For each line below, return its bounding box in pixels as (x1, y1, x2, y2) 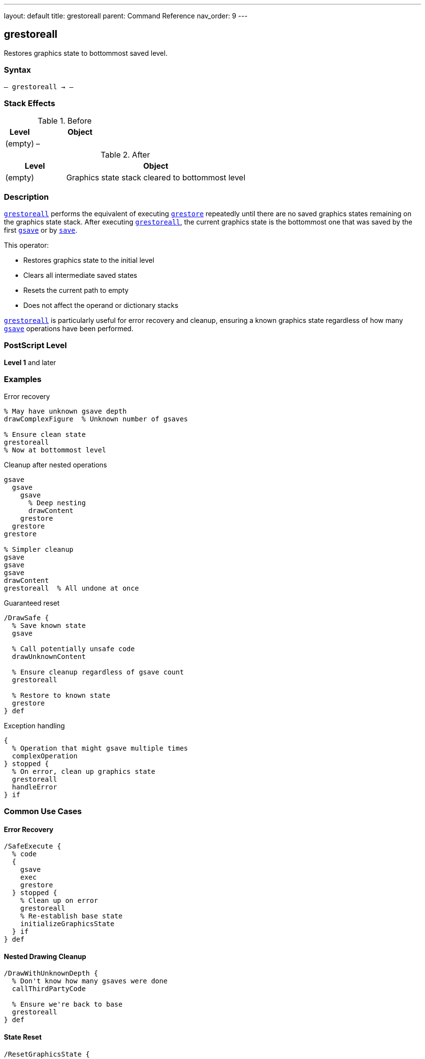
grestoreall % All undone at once (4, 584, 139, 592)
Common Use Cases (4, 806, 82, 816)
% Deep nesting (28, 498, 86, 507)
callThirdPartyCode (12, 985, 86, 993)
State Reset (4, 1033, 42, 1042)
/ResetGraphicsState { (4, 1050, 90, 1058)
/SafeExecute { (4, 842, 62, 850)
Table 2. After (100, 150, 150, 160)
